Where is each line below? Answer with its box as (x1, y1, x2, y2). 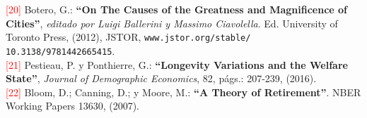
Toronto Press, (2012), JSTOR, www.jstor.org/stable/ (6, 29, 251, 44)
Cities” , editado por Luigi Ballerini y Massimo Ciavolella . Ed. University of (6, 15, 338, 30)
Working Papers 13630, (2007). (6, 98, 139, 113)
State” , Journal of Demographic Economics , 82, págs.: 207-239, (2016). (6, 71, 317, 86)
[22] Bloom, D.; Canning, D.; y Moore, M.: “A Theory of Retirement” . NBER (6, 84, 361, 99)
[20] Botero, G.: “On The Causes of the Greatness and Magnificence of (6, 2, 348, 16)
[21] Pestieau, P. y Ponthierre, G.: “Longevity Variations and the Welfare (6, 57, 348, 72)
